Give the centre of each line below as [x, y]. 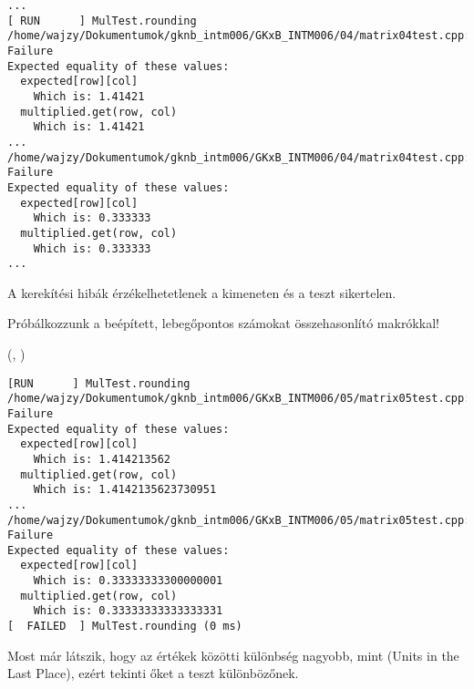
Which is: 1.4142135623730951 [125, 490]
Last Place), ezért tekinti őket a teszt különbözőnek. [153, 673]
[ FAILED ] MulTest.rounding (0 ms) [125, 627]
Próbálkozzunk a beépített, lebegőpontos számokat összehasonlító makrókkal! [223, 323]
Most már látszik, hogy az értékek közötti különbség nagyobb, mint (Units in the [233, 655]
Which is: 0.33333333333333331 [128, 611]
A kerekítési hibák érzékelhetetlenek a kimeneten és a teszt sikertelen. [202, 292]
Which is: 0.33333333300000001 [128, 581]
